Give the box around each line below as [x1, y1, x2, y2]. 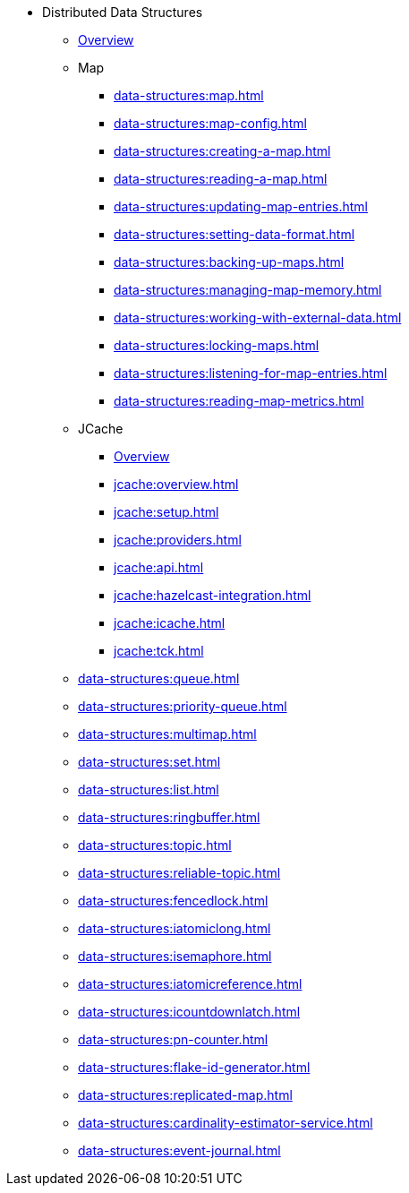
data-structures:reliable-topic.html [78, 865, 281, 880]
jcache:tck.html [114, 643, 204, 658]
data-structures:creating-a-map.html [114, 143, 331, 159]
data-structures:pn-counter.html [78, 1032, 268, 1047]
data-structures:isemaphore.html [78, 948, 272, 964]
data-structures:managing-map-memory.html [114, 282, 382, 297]
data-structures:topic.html [78, 837, 232, 853]
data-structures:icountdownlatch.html [78, 1004, 301, 1019]
